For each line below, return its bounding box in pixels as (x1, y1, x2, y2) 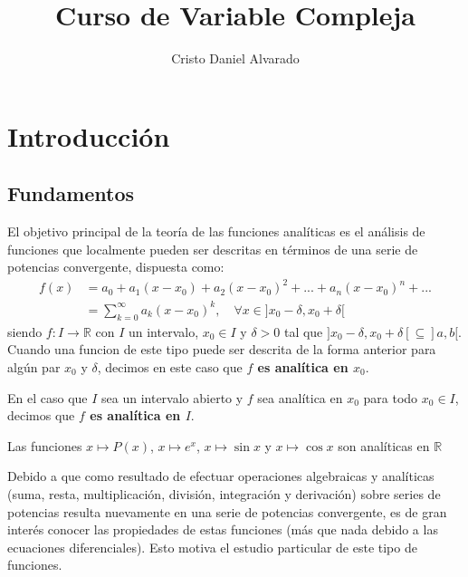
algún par (7, 357, 61, 376)
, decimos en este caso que (97, 357, 243, 376)
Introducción (7, 117, 170, 154)
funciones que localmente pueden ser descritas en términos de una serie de (7, 239, 418, 258)
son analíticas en (338, 436, 430, 455)
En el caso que (7, 388, 88, 407)
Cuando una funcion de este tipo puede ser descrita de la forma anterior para (7, 340, 436, 359)
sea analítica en (257, 388, 343, 407)
